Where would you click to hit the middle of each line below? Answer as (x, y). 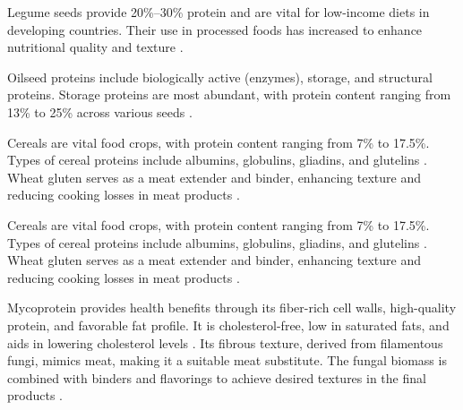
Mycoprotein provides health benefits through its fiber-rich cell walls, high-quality (232, 307)
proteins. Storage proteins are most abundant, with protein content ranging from (229, 94)
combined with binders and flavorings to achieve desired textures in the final (217, 377)
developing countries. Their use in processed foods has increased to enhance (215, 29)
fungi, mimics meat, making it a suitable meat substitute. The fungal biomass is (227, 360)
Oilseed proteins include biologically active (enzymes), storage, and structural (220, 77)
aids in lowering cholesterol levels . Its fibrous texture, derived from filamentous (225, 342)
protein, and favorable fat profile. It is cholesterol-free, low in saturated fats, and (228, 325)
